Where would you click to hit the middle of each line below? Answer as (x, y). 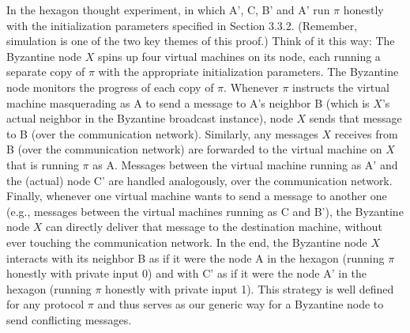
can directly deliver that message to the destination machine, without (214, 227)
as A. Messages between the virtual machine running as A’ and (245, 164)
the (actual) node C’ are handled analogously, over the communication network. (199, 180)
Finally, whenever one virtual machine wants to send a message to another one (197, 196)
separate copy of (46, 72)
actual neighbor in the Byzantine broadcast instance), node (150, 118)
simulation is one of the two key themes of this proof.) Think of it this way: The (201, 41)
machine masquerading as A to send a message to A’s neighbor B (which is (188, 102)
